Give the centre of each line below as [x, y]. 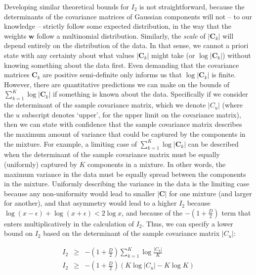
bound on [18, 233]
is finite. [224, 75]
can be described [213, 143]
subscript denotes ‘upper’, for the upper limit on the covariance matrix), [131, 114]
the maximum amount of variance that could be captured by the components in [125, 134]
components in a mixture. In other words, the [157, 164]
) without [237, 55]
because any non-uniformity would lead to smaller [80, 193]
